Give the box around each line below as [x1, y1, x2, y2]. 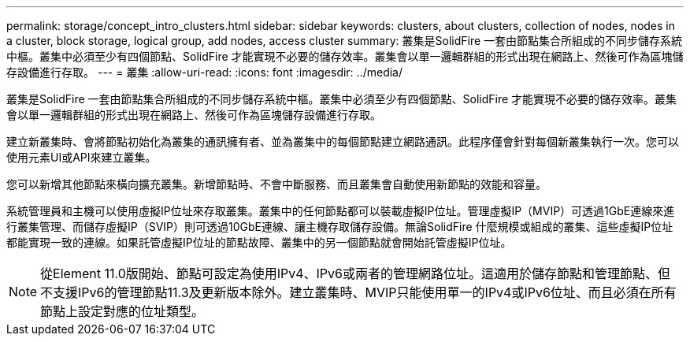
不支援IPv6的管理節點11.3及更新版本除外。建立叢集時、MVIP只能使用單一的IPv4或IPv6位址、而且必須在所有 [40, 284, 677, 300]
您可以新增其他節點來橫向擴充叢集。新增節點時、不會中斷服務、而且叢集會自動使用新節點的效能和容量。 [6, 177, 547, 191]
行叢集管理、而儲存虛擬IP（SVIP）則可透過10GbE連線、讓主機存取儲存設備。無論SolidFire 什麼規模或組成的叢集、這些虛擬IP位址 [6, 220, 673, 233]
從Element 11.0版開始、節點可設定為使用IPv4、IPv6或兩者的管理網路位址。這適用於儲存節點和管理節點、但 [40, 266, 671, 281]
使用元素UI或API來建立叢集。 [6, 151, 157, 164]
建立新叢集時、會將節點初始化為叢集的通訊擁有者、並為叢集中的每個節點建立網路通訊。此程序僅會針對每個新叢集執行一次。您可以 [6, 135, 679, 148]
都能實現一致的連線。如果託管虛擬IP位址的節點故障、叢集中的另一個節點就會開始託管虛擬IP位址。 [6, 236, 512, 249]
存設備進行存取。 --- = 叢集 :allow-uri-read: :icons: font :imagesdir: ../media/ [6, 65, 403, 79]
